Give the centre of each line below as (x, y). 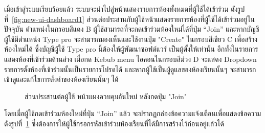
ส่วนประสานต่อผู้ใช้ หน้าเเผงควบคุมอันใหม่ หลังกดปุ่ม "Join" (106, 96)
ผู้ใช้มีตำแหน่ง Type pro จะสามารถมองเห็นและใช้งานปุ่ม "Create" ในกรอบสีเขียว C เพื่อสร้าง (131, 39)
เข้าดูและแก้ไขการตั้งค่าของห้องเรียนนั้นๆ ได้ (61, 79)
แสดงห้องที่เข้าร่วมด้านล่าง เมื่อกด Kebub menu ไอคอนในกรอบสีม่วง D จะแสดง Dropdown (130, 59)
